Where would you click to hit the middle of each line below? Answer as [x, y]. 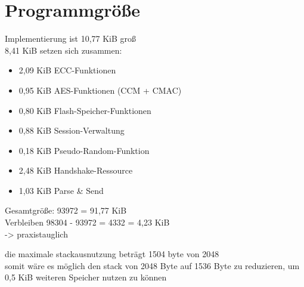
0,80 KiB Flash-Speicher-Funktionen [85, 110]
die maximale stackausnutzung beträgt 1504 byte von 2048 [112, 254]
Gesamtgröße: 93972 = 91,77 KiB [66, 210]
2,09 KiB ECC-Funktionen [67, 70]
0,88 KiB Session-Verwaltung [72, 130]
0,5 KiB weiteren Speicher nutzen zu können [86, 277]
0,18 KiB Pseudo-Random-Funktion [84, 150]
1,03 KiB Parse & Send [61, 190]
